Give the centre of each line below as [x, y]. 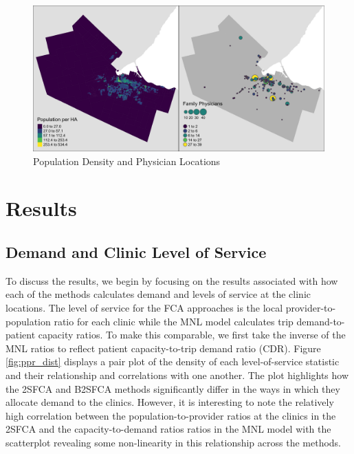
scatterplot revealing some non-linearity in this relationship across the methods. [174, 442]
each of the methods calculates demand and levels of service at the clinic [158, 294]
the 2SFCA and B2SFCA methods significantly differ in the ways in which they [173, 388]
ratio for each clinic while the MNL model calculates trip [174, 321]
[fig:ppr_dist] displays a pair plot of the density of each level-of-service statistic [173, 361]
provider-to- [311, 307]
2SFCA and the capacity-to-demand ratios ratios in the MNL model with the [168, 429]
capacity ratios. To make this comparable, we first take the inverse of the [192, 335]
